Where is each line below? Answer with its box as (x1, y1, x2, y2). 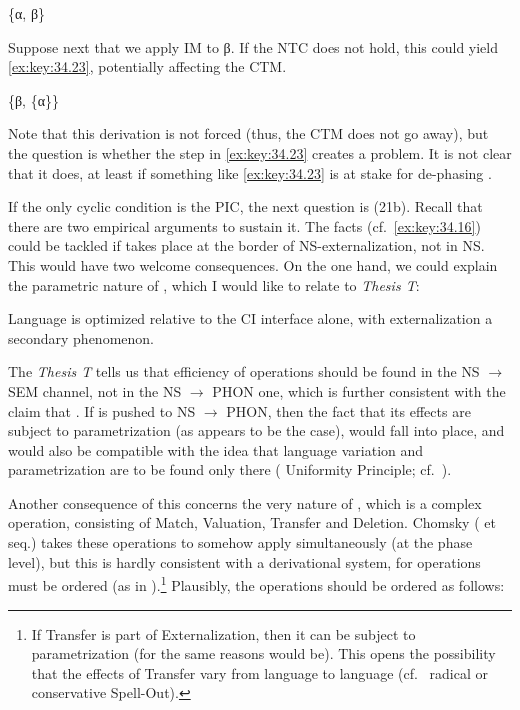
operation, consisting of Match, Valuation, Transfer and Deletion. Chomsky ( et (8, 512, 496, 533)
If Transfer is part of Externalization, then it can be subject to (31, 623, 416, 644)
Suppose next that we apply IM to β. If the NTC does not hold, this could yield (8, 36, 499, 57)
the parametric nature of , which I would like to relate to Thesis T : (8, 274, 420, 295)
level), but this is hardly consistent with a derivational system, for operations (8, 551, 481, 572)
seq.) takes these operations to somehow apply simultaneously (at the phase (8, 532, 473, 553)
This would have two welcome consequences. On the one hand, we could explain (8, 254, 498, 275)
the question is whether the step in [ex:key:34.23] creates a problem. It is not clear (8, 142, 512, 163)
